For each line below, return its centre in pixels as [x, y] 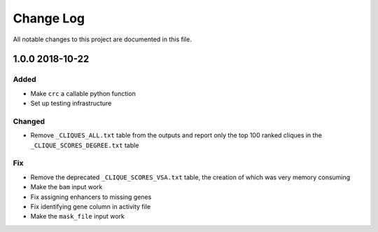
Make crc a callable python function [83, 93]
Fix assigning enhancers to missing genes [91, 197]
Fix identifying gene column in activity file [90, 206]
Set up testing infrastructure [71, 103]
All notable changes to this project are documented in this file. [102, 39]
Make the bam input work [66, 187]
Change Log [49, 18]
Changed [29, 121]
